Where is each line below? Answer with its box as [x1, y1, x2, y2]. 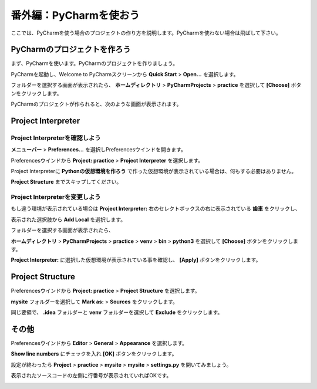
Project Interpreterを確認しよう [11, 134, 101, 142]
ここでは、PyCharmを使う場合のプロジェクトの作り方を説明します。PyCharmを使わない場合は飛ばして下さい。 [11, 29, 282, 36]
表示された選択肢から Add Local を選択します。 [11, 216, 126, 223]
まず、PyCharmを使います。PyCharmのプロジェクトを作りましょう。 [11, 60, 178, 67]
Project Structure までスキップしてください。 [11, 178, 122, 185]
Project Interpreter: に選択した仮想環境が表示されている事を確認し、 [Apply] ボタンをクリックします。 [11, 256, 261, 263]
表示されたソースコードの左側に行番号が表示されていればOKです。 [11, 372, 172, 379]
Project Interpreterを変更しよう [11, 193, 101, 201]
